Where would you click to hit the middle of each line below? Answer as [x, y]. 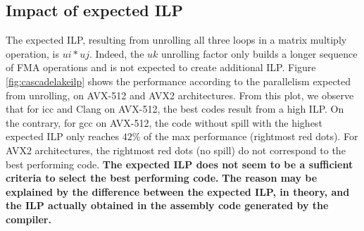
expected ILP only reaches [63, 136]
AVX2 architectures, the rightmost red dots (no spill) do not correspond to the [176, 150]
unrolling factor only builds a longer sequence [259, 53]
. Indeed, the [117, 53]
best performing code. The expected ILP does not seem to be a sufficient [180, 164]
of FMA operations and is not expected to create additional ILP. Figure [161, 67]
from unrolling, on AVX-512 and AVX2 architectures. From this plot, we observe [180, 95]
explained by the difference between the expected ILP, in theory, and [178, 191]
